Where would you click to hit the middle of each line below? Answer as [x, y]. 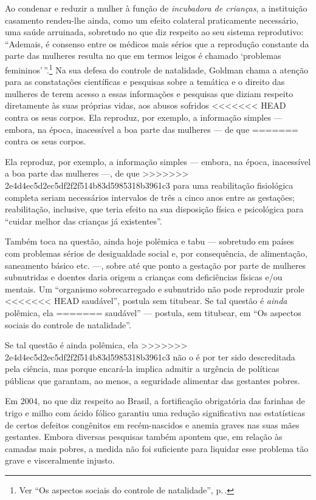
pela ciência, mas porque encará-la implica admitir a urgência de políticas [142, 369]
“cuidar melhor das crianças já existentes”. [84, 221]
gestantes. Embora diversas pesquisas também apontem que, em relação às [144, 437]
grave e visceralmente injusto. [60, 460]
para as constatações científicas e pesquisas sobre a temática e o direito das [145, 82]
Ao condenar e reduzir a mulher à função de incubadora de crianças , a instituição [156, 8]
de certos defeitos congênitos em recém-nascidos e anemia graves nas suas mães [152, 424]
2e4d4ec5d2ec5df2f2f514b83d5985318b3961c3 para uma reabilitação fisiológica [149, 185]
